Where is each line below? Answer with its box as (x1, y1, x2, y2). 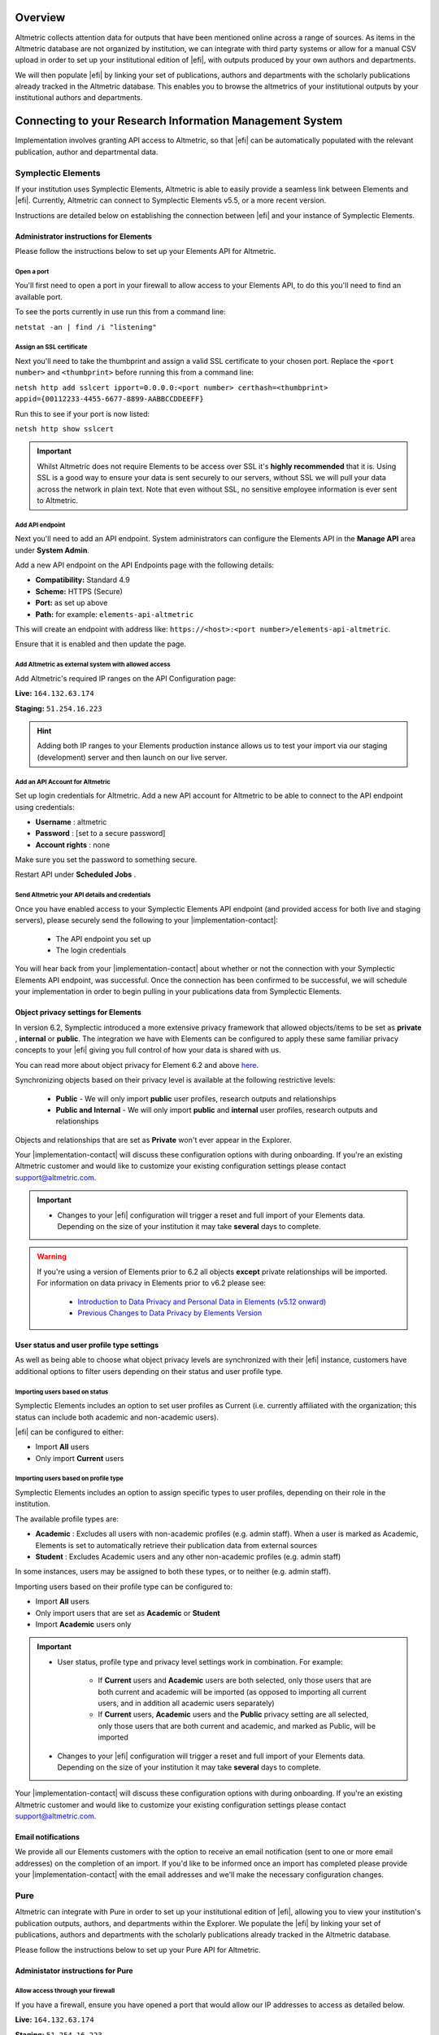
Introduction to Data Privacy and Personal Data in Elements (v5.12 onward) (77, 1297, 327, 1306)
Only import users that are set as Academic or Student (35, 1608, 220, 1617)
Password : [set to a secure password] (35, 829, 166, 838)
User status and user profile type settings (15, 1340, 159, 1350)
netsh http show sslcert (15, 424, 114, 433)
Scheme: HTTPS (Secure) (35, 586, 124, 596)
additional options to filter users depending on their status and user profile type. (15, 1366, 284, 1376)
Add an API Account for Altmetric (15, 777, 111, 786)
